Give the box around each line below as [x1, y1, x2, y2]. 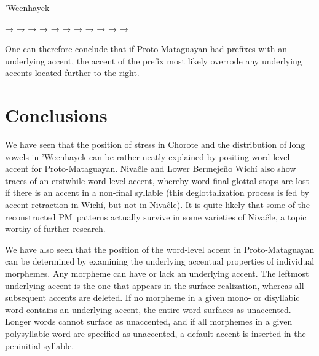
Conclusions [5, 103, 108, 128]
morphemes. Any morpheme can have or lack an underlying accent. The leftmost [5, 267, 309, 280]
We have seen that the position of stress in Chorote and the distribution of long [5, 138, 305, 151]
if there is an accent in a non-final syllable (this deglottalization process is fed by [5, 186, 309, 199]
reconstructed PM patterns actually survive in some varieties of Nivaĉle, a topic [5, 210, 307, 223]
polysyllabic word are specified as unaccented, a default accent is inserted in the [5, 327, 306, 339]
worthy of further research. [5, 222, 106, 235]
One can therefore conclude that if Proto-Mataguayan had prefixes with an [5, 42, 287, 55]
